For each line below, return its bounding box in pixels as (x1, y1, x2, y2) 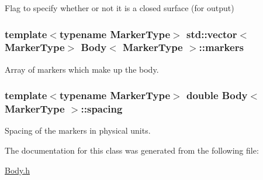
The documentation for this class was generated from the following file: (5, 144, 259, 157)
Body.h (5, 164, 30, 176)
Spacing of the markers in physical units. (5, 124, 151, 137)
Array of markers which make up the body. (5, 63, 159, 75)
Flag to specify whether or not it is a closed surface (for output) (5, 2, 234, 13)
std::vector (186, 26, 237, 41)
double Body (186, 88, 248, 103)
